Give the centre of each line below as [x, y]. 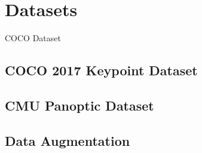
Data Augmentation [68, 140]
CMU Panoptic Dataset [79, 105]
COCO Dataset [33, 38]
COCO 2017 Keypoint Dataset [101, 70]
